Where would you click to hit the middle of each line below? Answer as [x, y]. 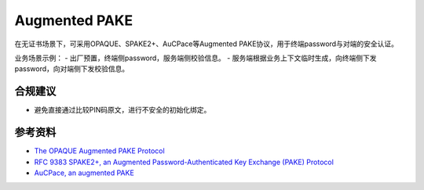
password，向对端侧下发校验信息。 [72, 69]
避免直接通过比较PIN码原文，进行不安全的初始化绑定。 [122, 110]
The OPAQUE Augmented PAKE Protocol [99, 151]
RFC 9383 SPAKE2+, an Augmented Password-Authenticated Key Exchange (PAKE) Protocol [184, 162]
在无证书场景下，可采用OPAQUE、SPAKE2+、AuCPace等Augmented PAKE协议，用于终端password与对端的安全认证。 [206, 44]
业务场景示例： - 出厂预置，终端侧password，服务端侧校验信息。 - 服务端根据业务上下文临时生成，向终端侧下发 [196, 58]
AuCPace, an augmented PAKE [84, 173]
